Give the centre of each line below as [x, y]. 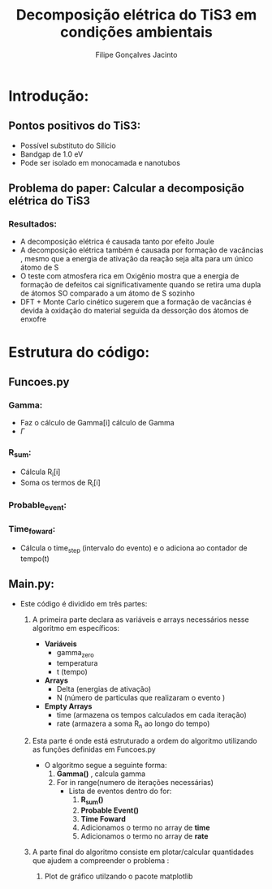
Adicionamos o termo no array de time [145, 828]
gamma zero [76, 653]
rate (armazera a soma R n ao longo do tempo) [133, 724]
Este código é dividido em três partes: [84, 603]
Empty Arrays [68, 706]
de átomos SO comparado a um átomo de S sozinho [107, 293]
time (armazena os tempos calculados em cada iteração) [152, 714]
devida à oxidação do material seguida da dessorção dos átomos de [134, 311]
